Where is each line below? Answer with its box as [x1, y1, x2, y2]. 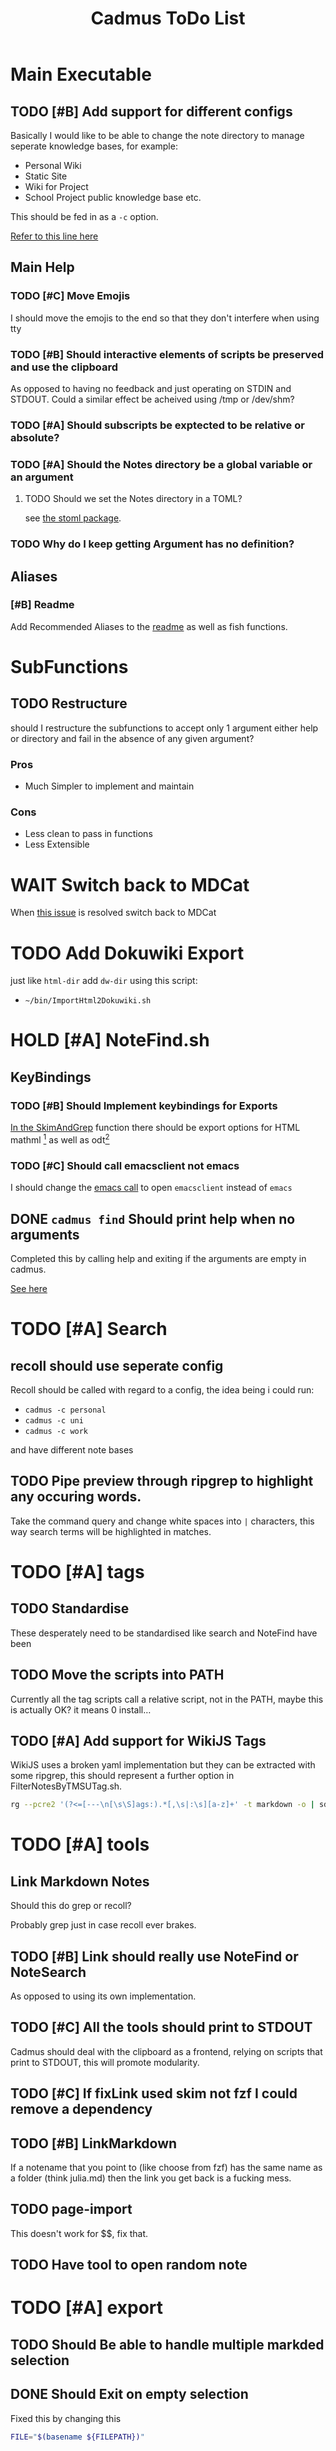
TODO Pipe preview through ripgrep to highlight [10, 1473, 314, 1490]
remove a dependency [10, 2101, 153, 2118]
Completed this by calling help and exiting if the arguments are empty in [10, 1252, 307, 1264]
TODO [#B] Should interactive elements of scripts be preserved [10, 347, 324, 361]
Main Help [10, 259, 75, 276]
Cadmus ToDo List [90, 7, 246, 30]
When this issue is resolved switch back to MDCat [10, 907, 217, 919]
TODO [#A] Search [10, 1318, 168, 1341]
